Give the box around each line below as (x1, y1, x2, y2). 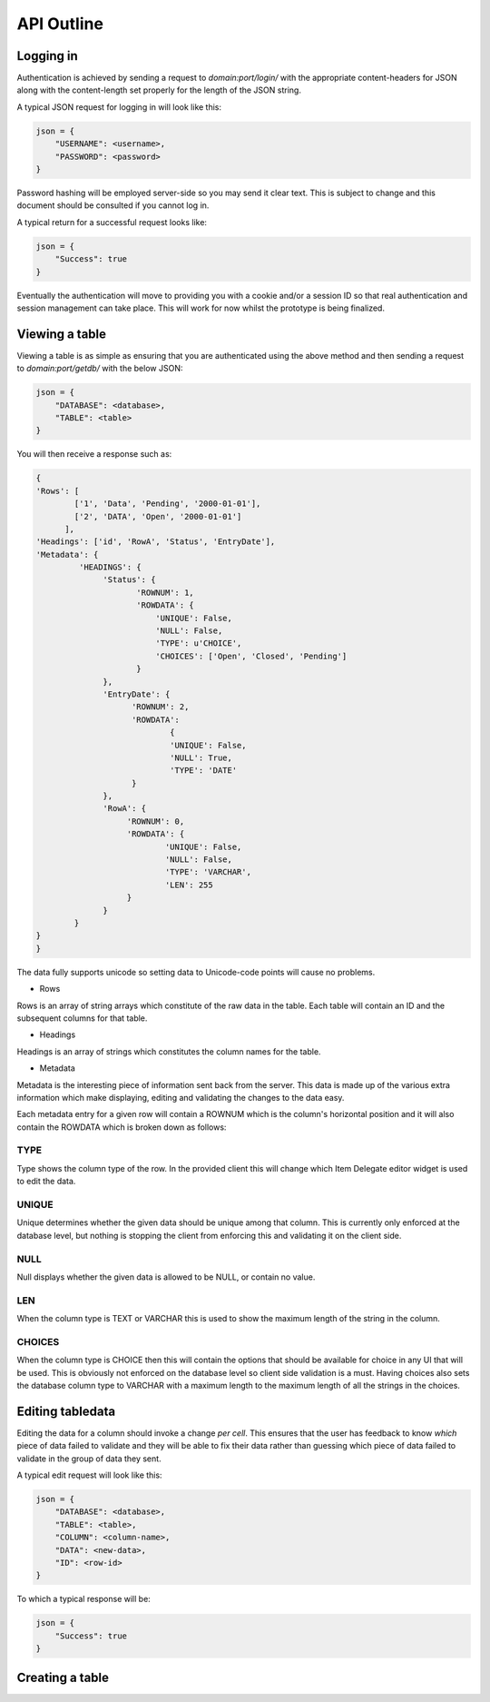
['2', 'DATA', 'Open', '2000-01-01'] (73, 511, 242, 521)
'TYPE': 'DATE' (169, 766, 238, 776)
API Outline (16, 14, 104, 34)
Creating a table (16, 1669, 109, 1685)
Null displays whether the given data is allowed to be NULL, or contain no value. (16, 1272, 316, 1282)
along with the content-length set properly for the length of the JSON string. (16, 84, 301, 95)
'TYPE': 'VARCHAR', (164, 867, 251, 877)
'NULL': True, (169, 752, 233, 763)
